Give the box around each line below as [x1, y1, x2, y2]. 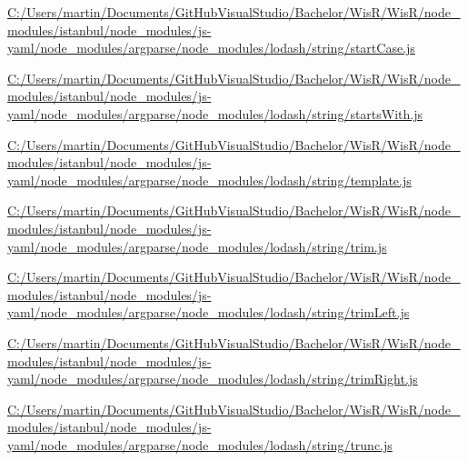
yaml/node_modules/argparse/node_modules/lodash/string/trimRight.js [7, 369, 418, 388]
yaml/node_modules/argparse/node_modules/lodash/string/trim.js [7, 236, 387, 256]
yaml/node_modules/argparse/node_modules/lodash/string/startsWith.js [7, 104, 423, 123]
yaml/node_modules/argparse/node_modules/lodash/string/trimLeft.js [7, 303, 410, 322]
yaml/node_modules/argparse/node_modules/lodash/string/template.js [7, 170, 412, 189]
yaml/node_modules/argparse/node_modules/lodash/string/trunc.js [7, 435, 393, 454]
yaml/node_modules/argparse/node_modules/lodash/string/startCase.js [7, 38, 415, 57]
